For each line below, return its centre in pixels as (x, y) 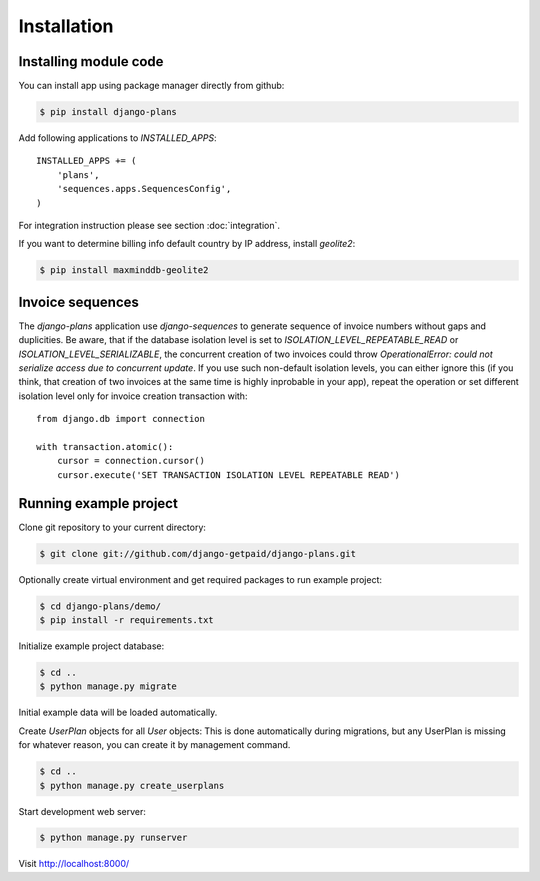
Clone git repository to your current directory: (112, 527)
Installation (66, 26)
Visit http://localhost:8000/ (74, 864)
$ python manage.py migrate (108, 686)
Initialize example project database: (91, 646)
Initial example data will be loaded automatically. (118, 712)
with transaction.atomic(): (105, 446)
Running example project (98, 503)
